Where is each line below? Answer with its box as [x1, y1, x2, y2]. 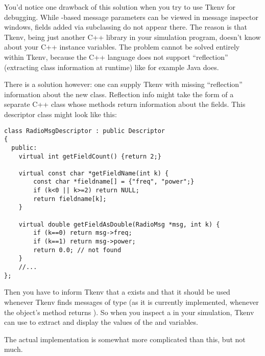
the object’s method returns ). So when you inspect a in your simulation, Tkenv [4, 306, 254, 317]
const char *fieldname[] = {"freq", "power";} [33, 178, 195, 186]
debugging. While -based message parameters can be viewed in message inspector [4, 11, 258, 22]
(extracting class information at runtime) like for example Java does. [4, 61, 219, 72]
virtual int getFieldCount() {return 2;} [18, 152, 161, 160]
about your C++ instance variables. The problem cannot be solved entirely [4, 41, 240, 52]
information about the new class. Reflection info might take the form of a [4, 88, 234, 99]
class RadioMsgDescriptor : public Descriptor [4, 127, 165, 135]
